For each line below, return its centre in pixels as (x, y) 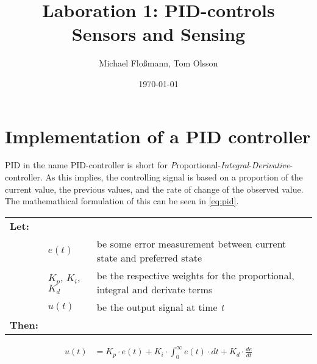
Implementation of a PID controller (158, 136)
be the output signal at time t (160, 307)
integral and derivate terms (155, 289)
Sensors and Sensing (158, 34)
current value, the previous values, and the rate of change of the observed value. (154, 189)
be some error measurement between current (191, 243)
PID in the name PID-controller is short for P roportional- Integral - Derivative (148, 165)
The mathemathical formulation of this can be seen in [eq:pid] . (122, 201)
